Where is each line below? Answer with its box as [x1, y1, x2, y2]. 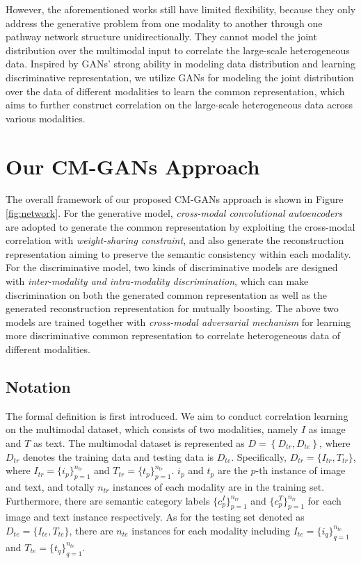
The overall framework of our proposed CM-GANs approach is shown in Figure [6, 192, 344, 206]
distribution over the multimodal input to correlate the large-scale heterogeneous [6, 42, 350, 57]
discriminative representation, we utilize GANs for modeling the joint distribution [6, 70, 354, 84]
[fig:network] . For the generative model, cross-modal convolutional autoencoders [6, 206, 343, 220]
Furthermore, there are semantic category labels [6, 493, 210, 507]
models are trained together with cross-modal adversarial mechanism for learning [6, 314, 351, 329]
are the [217, 463, 248, 478]
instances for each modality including [131, 523, 290, 537]
